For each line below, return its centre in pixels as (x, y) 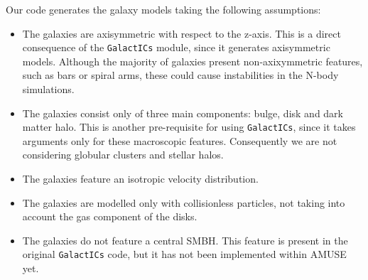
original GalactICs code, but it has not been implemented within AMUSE (184, 254)
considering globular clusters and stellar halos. (123, 155)
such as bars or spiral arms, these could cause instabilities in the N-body (180, 75)
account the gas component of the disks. (110, 216)
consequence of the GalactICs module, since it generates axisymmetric (176, 47)
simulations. (48, 89)
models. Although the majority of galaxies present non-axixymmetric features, (193, 61)
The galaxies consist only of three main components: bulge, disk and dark (183, 113)
